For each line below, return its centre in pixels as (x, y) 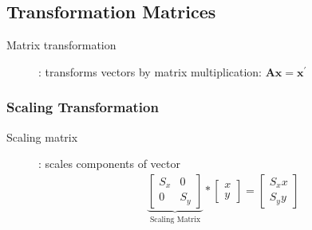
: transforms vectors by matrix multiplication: (150, 71)
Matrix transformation (61, 45)
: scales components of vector (109, 164)
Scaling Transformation (83, 107)
